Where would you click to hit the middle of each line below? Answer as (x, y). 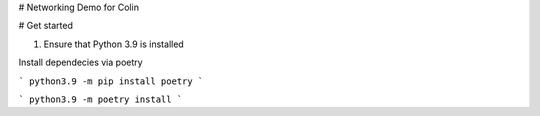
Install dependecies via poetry (81, 62)
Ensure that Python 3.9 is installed (113, 44)
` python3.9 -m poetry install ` (100, 99)
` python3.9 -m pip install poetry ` (111, 81)
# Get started (46, 26)
